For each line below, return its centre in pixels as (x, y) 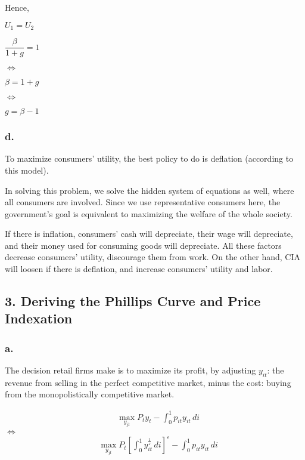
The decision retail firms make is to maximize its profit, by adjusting (130, 370)
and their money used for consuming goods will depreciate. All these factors (143, 245)
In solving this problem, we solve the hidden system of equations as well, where (150, 190)
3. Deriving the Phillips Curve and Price (133, 301)
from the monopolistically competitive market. (90, 394)
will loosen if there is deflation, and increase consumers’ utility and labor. (139, 269)
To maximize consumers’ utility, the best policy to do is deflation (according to (149, 158)
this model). (27, 170)
